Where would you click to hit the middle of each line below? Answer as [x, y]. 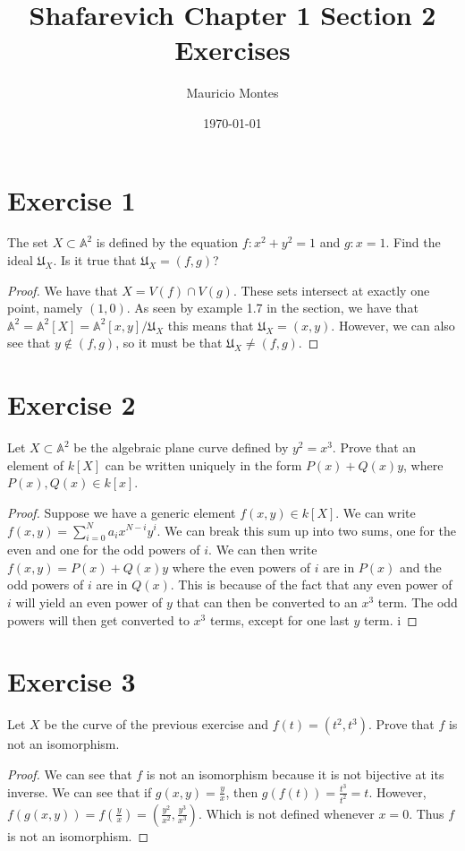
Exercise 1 [72, 199]
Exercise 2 [72, 404]
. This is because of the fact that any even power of [311, 585]
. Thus [427, 813]
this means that [211, 325]
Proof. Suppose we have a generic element [122, 512]
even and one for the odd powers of [104, 550]
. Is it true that [95, 260]
